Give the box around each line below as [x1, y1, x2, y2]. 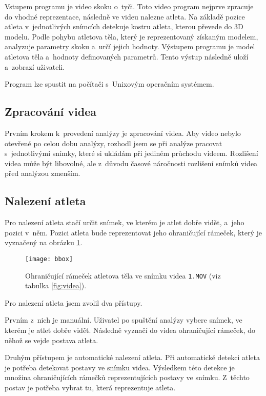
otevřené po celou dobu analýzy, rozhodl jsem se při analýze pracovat [5, 137, 222, 148]
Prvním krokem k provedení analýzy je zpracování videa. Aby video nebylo [5, 127, 241, 138]
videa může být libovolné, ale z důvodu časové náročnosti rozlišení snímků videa [5, 157, 258, 168]
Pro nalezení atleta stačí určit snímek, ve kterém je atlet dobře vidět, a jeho [5, 217, 244, 228]
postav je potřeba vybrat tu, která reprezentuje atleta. [5, 382, 176, 392]
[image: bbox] [25, 255, 73, 263]
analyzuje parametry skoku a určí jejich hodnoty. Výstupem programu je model [5, 41, 255, 52]
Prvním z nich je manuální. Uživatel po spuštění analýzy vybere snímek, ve [5, 314, 242, 325]
